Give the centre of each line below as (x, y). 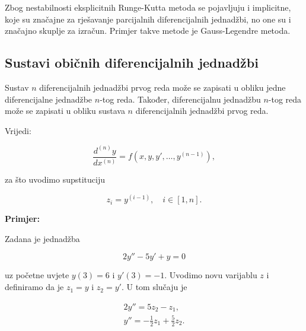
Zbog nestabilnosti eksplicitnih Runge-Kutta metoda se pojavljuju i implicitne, (148, 7)
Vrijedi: (18, 130)
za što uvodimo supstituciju (55, 179)
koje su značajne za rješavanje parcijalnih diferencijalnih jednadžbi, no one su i (148, 19)
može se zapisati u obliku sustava (65, 111)
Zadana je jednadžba (42, 238)
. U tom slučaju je (154, 287)
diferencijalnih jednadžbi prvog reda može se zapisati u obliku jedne (162, 87)
